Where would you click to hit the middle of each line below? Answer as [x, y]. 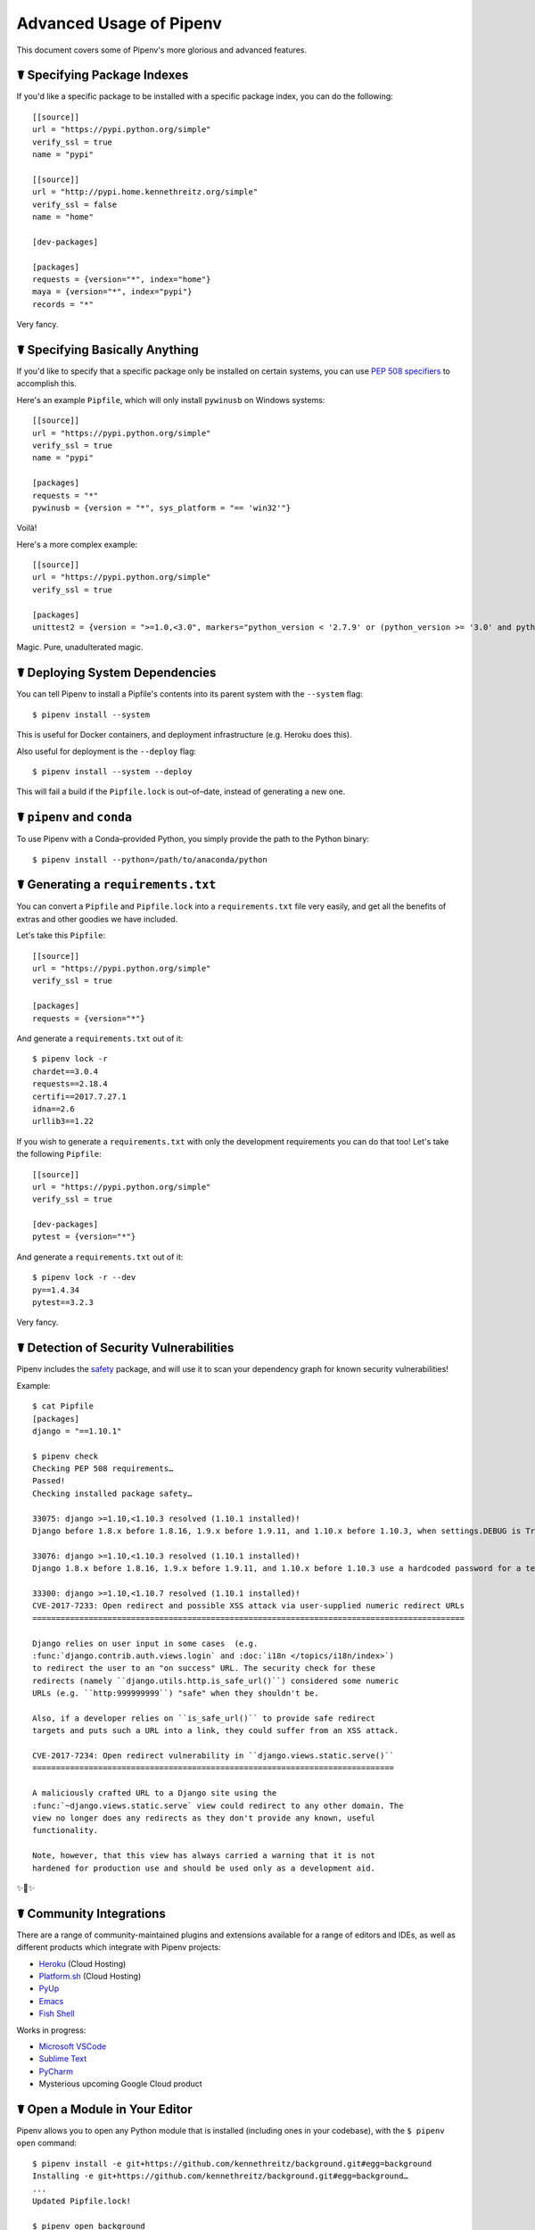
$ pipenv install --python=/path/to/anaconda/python [150, 859]
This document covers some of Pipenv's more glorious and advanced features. [162, 50]
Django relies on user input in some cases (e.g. [145, 1643]
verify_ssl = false [75, 204]
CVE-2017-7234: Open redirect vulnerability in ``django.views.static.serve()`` [214, 1756]
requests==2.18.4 [70, 1084]
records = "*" [63, 304]
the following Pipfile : [59, 1154]
